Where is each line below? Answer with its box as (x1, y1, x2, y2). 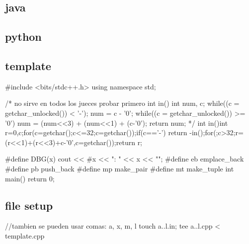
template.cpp (5, 230, 45, 241)
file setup (5, 197, 53, 213)
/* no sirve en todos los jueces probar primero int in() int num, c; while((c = (5, 98, 240, 108)
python (5, 29, 42, 44)
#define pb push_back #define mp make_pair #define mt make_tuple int (5, 163, 234, 173)
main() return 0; (5, 173, 55, 183)
